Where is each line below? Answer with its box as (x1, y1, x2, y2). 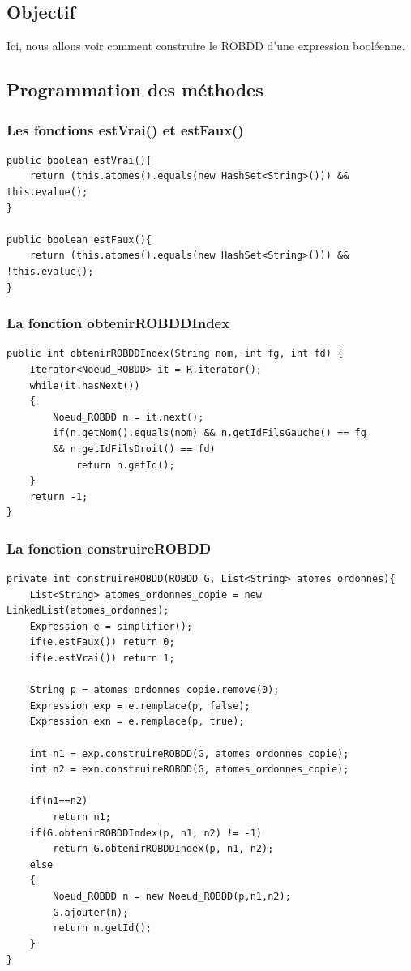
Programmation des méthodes (6, 77, 263, 102)
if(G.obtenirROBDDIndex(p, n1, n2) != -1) (29, 827, 262, 839)
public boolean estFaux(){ (6, 233, 152, 246)
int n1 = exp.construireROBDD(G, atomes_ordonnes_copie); (29, 747, 349, 759)
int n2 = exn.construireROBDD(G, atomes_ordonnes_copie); (29, 764, 349, 776)
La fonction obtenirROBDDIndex (6, 313, 230, 333)
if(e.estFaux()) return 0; (29, 636, 175, 648)
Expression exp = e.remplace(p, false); (29, 699, 250, 712)
